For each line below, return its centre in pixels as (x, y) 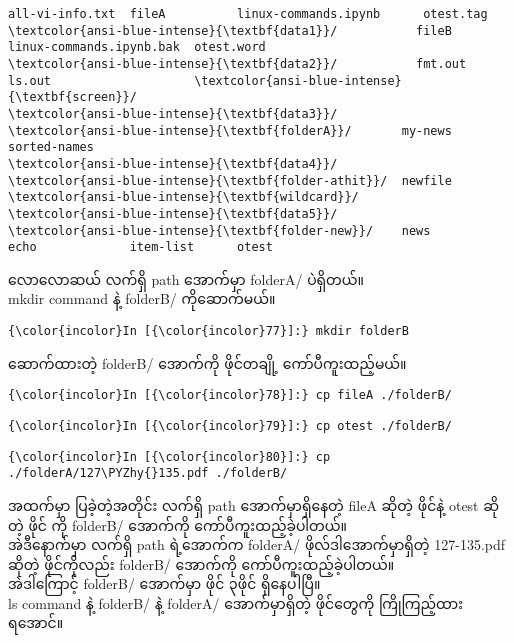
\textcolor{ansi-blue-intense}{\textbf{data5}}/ (173, 213)
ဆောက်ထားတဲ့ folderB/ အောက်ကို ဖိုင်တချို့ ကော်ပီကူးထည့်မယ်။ (207, 362)
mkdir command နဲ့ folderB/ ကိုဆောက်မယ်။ (142, 298)
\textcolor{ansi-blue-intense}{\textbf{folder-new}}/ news (219, 230)
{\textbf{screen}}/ (72, 97)
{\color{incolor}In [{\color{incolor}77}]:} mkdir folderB (208, 331)
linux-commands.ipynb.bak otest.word (137, 47)
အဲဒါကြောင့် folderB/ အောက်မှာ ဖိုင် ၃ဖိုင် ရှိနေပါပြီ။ (164, 583)
